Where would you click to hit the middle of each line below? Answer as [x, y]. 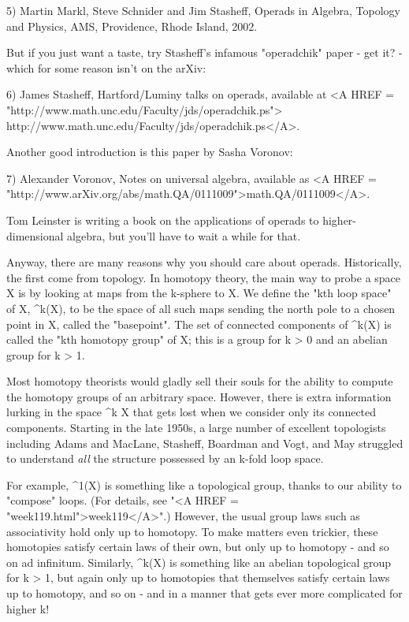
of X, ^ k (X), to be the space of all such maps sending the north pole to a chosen [201, 308]
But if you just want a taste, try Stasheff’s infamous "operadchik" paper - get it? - [204, 52]
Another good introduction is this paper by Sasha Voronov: [150, 152]
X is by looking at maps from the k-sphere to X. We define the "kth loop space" [199, 293]
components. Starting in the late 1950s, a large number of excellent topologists [196, 428]
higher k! [28, 608]
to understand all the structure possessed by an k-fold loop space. [165, 458]
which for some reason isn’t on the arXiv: [106, 67]
